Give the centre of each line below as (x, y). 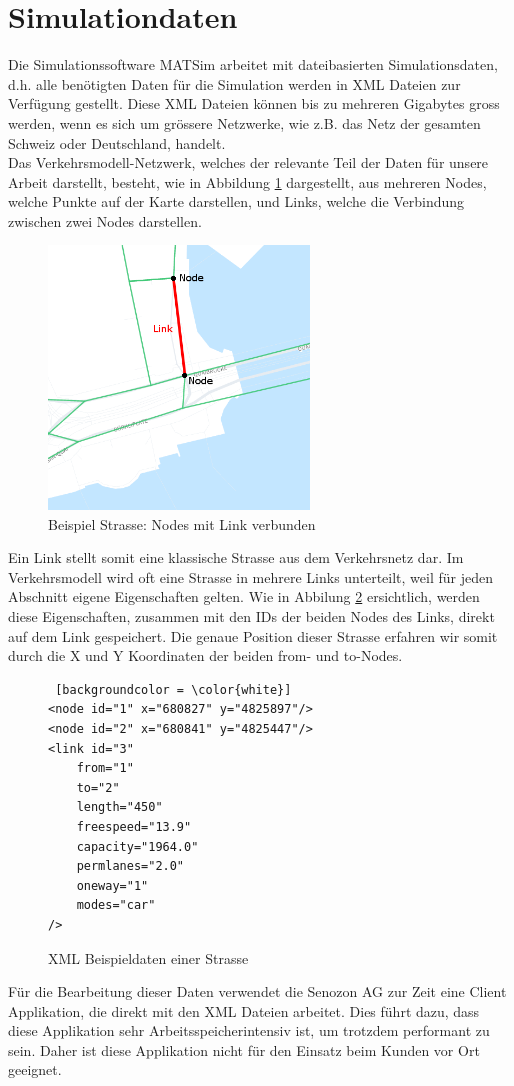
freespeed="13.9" (134, 826)
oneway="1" (112, 885)
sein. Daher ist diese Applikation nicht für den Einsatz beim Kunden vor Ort (244, 1049)
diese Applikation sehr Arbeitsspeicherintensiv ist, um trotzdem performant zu (249, 1030)
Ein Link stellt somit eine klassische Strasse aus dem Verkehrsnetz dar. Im (236, 557)
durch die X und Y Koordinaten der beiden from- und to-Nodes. (205, 655)
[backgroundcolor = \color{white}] (173, 689)
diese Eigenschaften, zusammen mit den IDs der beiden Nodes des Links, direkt (251, 616)
